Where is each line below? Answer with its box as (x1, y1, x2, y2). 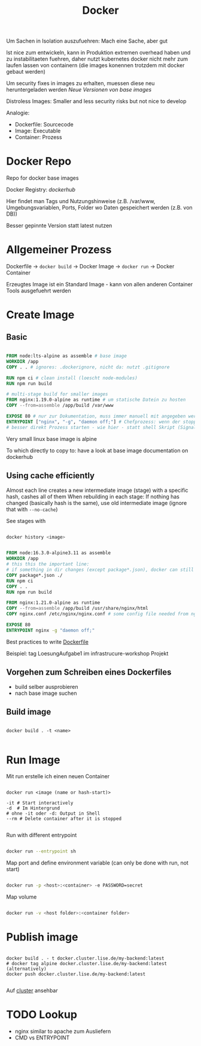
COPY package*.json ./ (6, 572, 63, 578)
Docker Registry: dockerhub (6, 186, 76, 194)
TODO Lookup (6, 1008, 78, 1021)
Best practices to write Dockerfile (6, 638, 89, 645)
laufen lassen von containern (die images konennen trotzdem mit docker (6, 62, 185, 69)
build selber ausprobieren (14, 683, 78, 690)
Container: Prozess (14, 134, 62, 141)
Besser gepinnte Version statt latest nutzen (6, 222, 112, 229)
